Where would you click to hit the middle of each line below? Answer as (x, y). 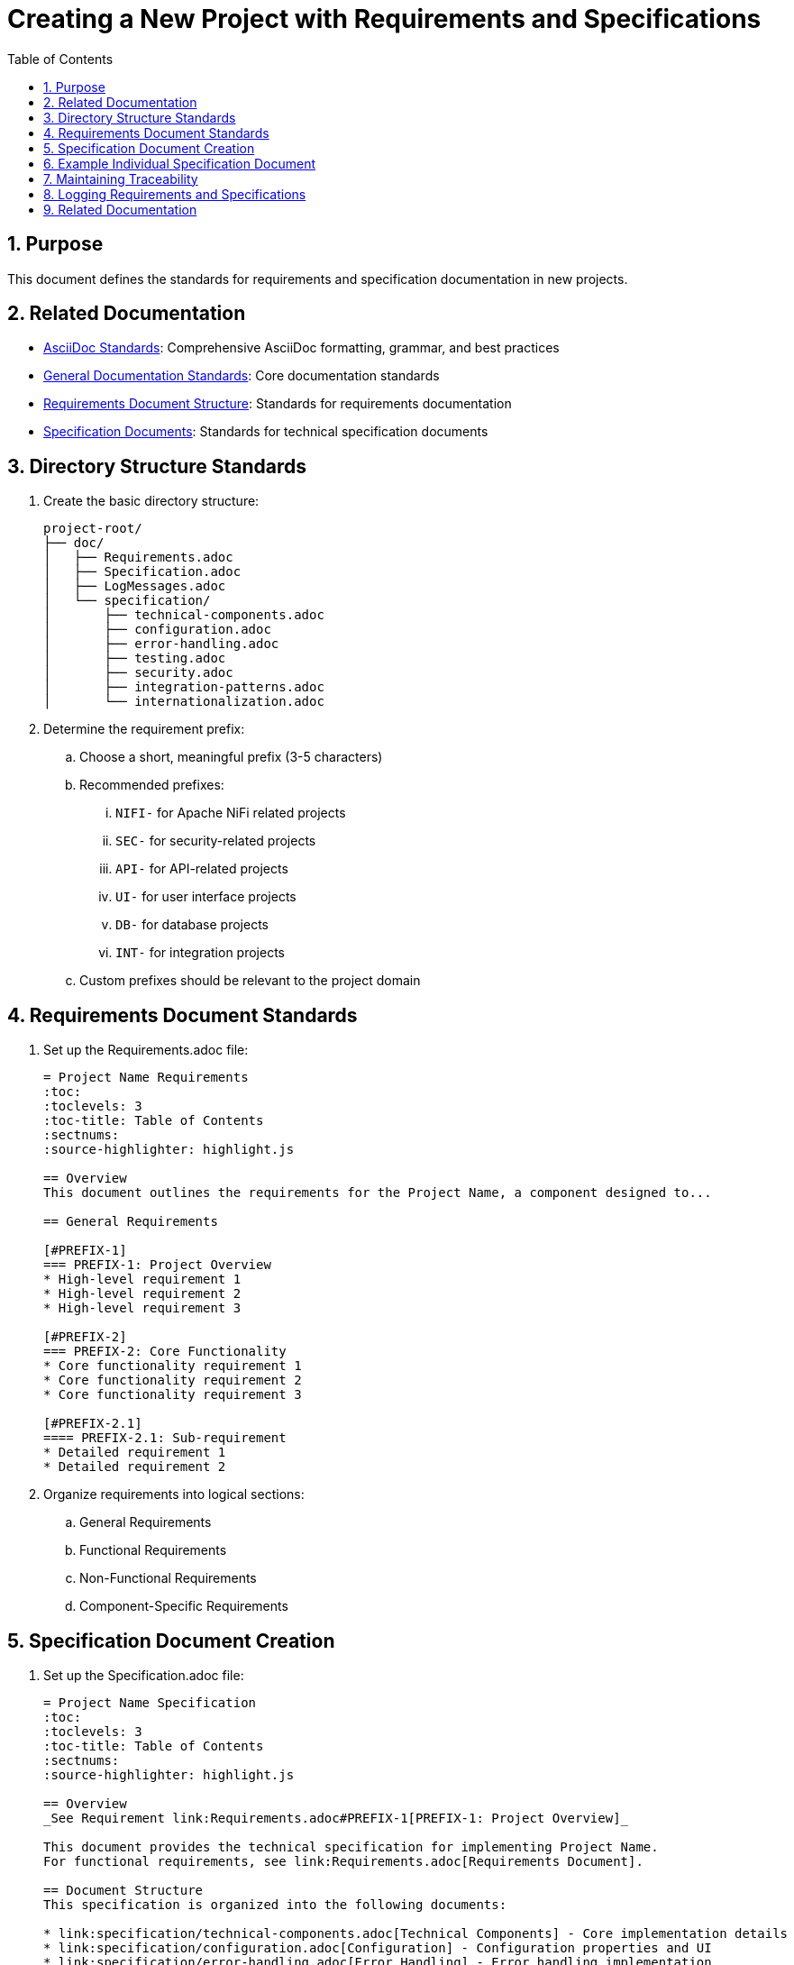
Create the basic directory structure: (151, 501)
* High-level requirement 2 (142, 1294)
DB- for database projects (192, 925)
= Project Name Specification (150, 1702)
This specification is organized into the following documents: (275, 1904)
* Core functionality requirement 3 (173, 1395)
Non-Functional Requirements (168, 1578)
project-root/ (93, 529)
